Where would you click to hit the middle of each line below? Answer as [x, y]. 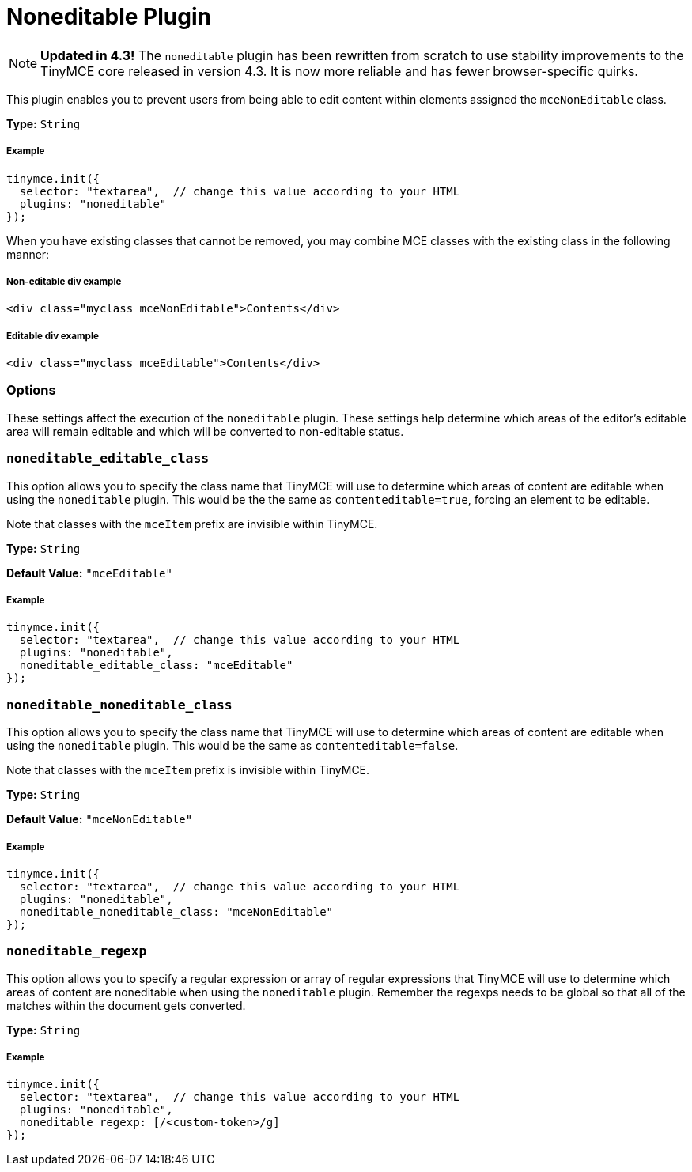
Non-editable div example [64, 281]
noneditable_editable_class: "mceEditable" [156, 665]
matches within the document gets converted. [126, 1005]
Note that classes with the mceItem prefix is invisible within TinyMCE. [188, 770]
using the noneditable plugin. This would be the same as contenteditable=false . [233, 746]
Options [31, 390]
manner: [28, 254]
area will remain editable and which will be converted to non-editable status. [205, 431]
